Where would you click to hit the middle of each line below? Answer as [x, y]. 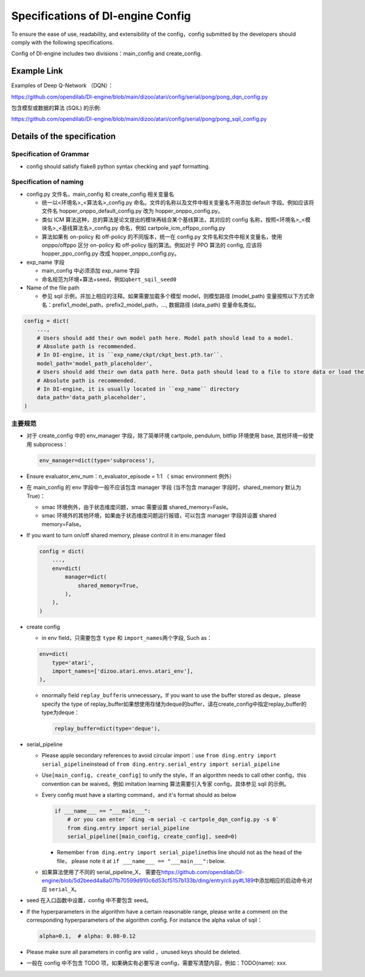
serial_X [61, 889]
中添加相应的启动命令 [280, 881]
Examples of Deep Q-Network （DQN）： [62, 86]
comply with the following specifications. [62, 42]
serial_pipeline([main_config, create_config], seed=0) [152, 837]
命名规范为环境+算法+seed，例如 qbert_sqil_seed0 [109, 279]
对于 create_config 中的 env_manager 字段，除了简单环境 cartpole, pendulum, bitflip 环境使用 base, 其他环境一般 [167, 436]
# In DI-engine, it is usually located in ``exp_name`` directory [138, 389]
